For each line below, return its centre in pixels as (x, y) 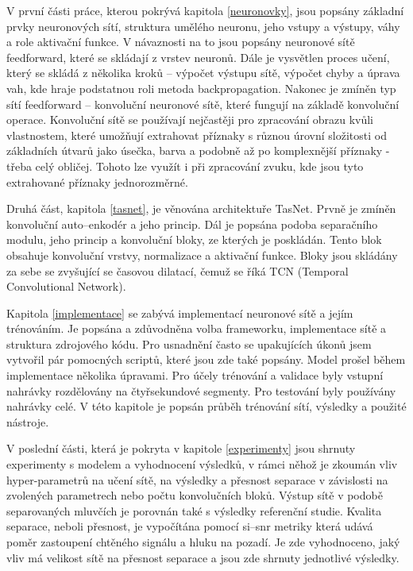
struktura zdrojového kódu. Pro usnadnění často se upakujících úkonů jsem (189, 343)
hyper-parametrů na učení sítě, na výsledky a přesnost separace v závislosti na (197, 479)
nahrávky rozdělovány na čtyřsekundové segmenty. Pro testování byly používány (201, 390)
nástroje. (28, 421)
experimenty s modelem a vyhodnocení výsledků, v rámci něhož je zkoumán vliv (202, 464)
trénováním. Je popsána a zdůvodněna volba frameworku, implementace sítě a (197, 328)
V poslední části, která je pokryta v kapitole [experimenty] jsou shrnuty (181, 448)
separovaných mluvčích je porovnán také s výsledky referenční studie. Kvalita (194, 510)
